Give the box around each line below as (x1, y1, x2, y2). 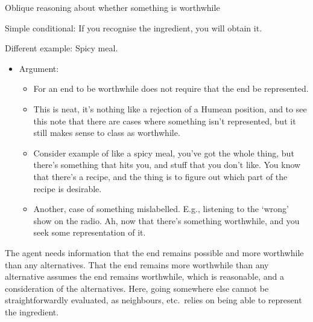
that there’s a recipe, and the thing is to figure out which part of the (33, 170, 288, 182)
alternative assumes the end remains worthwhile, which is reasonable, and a (5, 270, 284, 283)
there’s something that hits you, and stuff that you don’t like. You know (33, 158, 301, 171)
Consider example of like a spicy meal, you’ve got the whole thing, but (33, 146, 294, 159)
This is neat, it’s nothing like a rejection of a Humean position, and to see (33, 102, 307, 115)
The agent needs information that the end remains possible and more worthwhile (5, 246, 304, 259)
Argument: (19, 62, 59, 74)
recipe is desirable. (33, 182, 102, 195)
